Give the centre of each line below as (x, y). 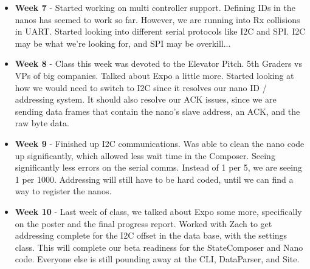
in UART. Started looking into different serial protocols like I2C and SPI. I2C (160, 31)
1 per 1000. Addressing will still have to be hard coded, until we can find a (154, 179)
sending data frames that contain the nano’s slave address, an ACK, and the (157, 111)
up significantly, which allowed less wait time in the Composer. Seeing (145, 155)
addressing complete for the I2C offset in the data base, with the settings (151, 235)
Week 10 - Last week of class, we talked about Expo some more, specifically (158, 211)
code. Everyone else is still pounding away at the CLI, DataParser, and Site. (157, 259)
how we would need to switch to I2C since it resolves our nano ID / (141, 87)
